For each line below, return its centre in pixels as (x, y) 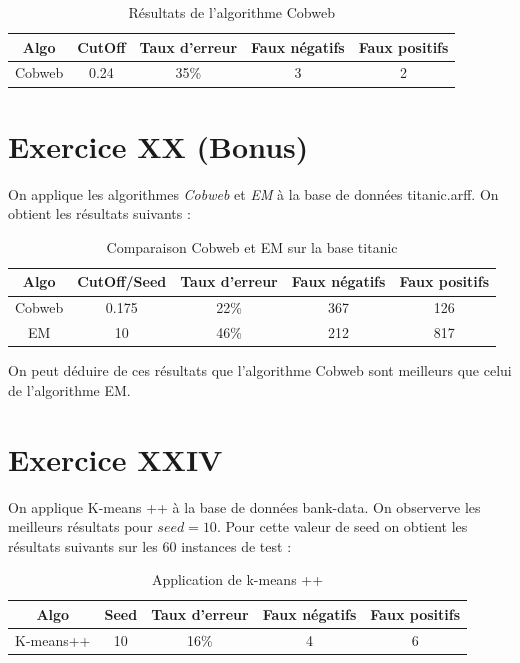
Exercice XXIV (115, 458)
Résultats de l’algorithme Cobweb (231, 12)
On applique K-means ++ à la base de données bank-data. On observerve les (244, 506)
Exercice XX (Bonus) (158, 145)
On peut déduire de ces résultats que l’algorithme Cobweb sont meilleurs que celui (260, 370)
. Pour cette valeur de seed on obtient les (342, 526)
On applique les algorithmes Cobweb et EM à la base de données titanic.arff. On (253, 193)
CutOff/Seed (122, 281)
